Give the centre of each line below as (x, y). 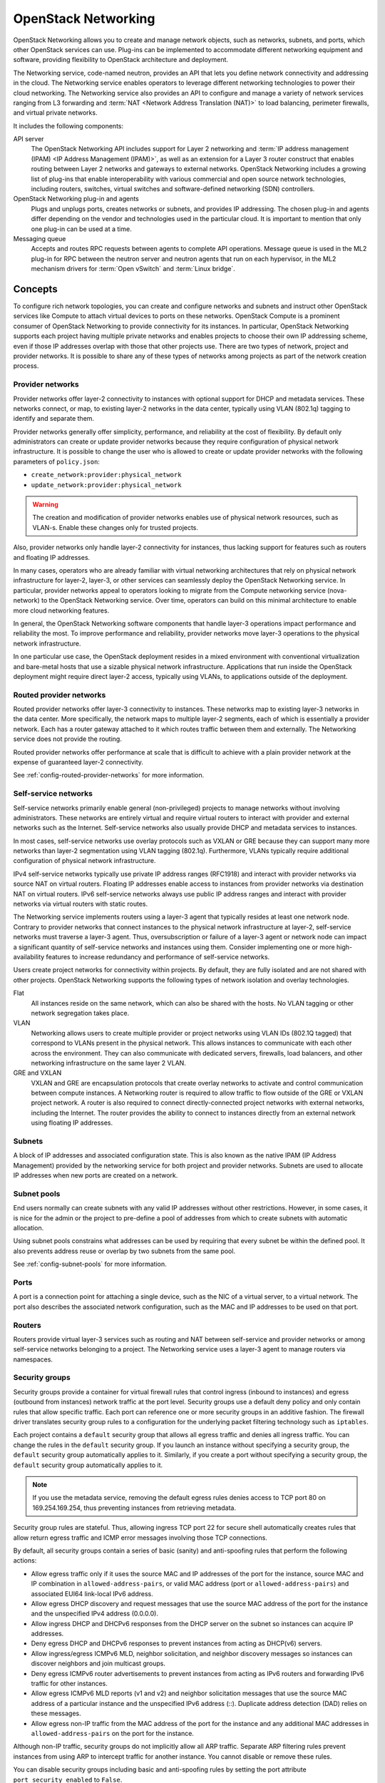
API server (29, 139)
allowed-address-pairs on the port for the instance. (112, 1733)
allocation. (29, 1228)
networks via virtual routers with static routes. (81, 904)
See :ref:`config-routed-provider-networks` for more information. (109, 775)
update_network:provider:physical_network (106, 485)
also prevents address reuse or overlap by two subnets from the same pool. (124, 1251)
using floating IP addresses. (72, 1123)
